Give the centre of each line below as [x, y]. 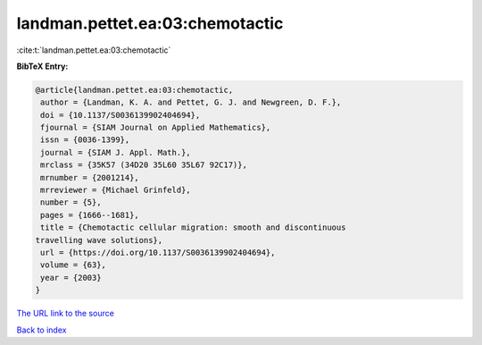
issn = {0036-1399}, [85, 140]
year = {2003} [71, 278]
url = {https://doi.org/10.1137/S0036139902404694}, [158, 252]
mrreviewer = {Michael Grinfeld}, [116, 190]
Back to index [42, 330]
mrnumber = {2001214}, [90, 177]
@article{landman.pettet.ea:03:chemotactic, [134, 90]
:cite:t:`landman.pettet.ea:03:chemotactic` [94, 50]
